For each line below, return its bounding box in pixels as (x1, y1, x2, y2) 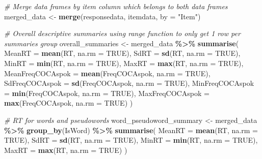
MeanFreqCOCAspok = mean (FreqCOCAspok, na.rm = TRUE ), (4, 68, 211, 78)
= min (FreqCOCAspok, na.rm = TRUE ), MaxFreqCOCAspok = (4, 87, 209, 98)
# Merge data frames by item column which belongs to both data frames (4, 1, 228, 11)
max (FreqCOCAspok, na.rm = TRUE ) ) (4, 98, 133, 108)
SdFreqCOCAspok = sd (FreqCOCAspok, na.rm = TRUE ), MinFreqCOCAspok (4, 78, 254, 88)
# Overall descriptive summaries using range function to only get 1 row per (4, 28, 241, 39)
